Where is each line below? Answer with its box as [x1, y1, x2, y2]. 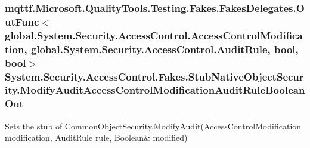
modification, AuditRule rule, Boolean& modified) [5, 131, 188, 144]
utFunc [5, 14, 39, 29]
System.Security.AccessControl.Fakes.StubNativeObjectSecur [5, 69, 304, 84]
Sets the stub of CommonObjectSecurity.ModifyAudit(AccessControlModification [5, 119, 302, 132]
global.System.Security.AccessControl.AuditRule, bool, [30, 41, 299, 56]
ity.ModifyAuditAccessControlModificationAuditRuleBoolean [5, 82, 305, 97]
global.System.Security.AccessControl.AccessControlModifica [5, 27, 303, 42]
